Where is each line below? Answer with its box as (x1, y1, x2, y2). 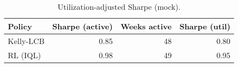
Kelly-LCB (8, 35, 45, 46)
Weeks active (120, 21, 172, 32)
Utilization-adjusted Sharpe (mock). (57, 1, 181, 12)
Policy (8, 21, 32, 32)
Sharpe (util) (179, 21, 231, 32)
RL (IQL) (8, 49, 41, 61)
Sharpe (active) (52, 21, 113, 32)
